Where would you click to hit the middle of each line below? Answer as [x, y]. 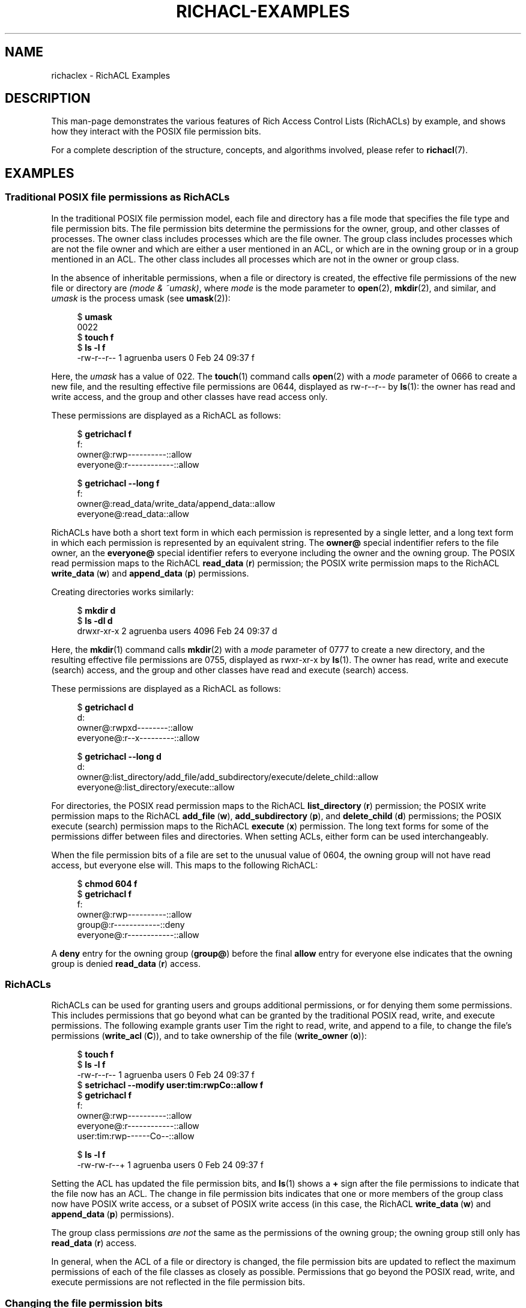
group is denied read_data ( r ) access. [126, 963]
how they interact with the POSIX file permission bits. [156, 132]
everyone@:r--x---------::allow [138, 737]
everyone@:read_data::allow [133, 513]
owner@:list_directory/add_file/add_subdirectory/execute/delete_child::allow [228, 777]
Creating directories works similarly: [122, 592]
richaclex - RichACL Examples [111, 75]
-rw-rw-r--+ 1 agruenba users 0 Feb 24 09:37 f [170, 1165]
